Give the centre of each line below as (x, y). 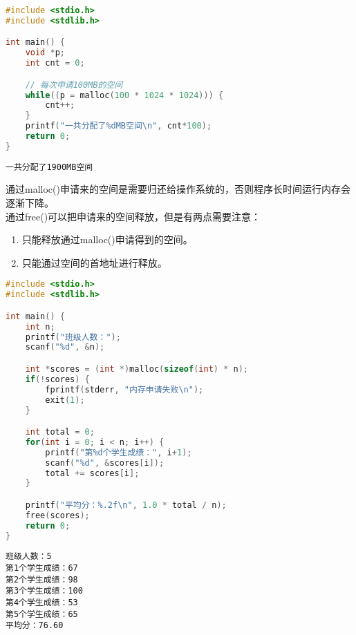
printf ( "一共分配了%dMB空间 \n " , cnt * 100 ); (119, 126)
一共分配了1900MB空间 (49, 167)
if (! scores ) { (57, 379)
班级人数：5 (29, 557)
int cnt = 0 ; (55, 63)
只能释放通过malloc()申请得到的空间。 (107, 239)
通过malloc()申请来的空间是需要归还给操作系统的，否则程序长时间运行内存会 (178, 189)
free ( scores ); (57, 515)
